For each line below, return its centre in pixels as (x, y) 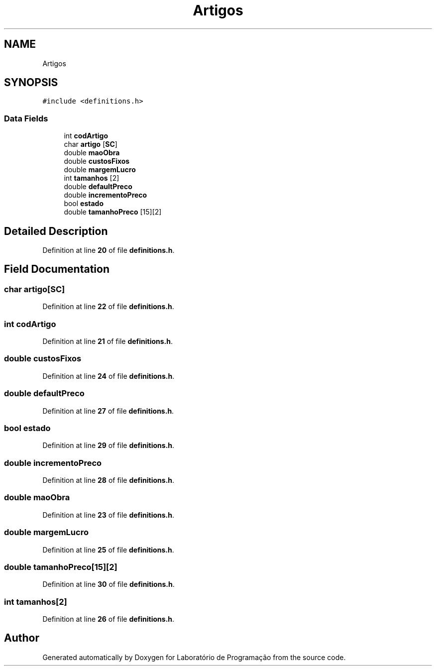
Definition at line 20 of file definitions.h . (109, 250)
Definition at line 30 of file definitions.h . (109, 584)
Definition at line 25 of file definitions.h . (108, 550)
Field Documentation (57, 269)
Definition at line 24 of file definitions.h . (109, 376)
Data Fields (26, 118)
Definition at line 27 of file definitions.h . (108, 411)
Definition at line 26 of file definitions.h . (109, 619)
